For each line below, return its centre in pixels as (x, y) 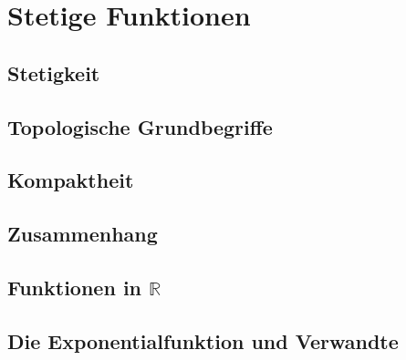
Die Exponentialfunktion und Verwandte (203, 340)
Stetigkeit (54, 72)
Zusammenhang (83, 234)
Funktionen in (74, 287)
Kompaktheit (71, 180)
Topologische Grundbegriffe (140, 126)
